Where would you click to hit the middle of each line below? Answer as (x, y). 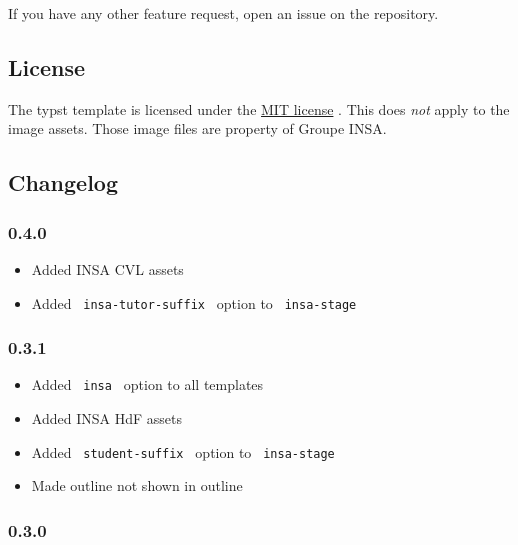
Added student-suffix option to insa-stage (183, 451)
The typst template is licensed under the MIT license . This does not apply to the (259, 108)
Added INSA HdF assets (106, 418)
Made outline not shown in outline (137, 485)
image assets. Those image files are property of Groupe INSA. (197, 128)
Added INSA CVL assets (107, 268)
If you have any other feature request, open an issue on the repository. (223, 13)
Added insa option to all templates (147, 384)
